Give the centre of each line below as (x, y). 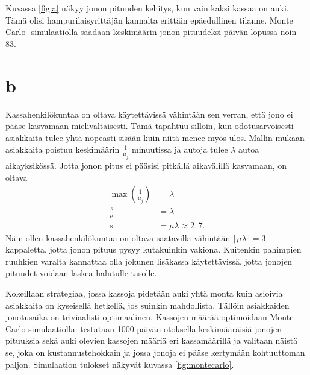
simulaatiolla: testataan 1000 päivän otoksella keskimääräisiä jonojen (155, 328)
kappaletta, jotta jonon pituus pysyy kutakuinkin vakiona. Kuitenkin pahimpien (153, 249)
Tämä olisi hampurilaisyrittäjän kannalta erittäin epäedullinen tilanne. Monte (149, 20)
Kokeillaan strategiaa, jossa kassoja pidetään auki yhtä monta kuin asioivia (144, 293)
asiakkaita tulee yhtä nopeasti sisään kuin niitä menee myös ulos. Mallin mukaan (155, 137)
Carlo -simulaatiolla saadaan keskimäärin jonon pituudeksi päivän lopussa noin (151, 32)
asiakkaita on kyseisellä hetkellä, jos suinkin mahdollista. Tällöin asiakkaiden (147, 305)
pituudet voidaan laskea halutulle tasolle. (81, 273)
